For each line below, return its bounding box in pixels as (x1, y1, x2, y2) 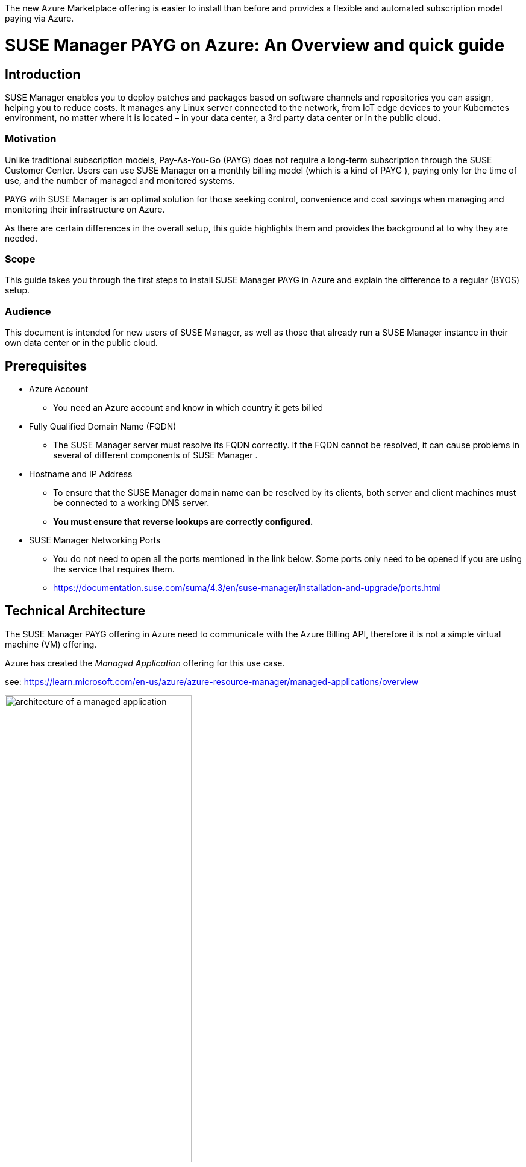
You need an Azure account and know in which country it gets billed (53, 402, 324, 413)
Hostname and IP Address (29, 469, 133, 480)
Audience (5, 305, 51, 318)
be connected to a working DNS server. (53, 498, 210, 508)
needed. (5, 233, 37, 243)
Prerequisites (5, 358, 87, 374)
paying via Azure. (5, 13, 74, 23)
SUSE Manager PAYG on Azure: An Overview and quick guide (5, 34, 505, 55)
